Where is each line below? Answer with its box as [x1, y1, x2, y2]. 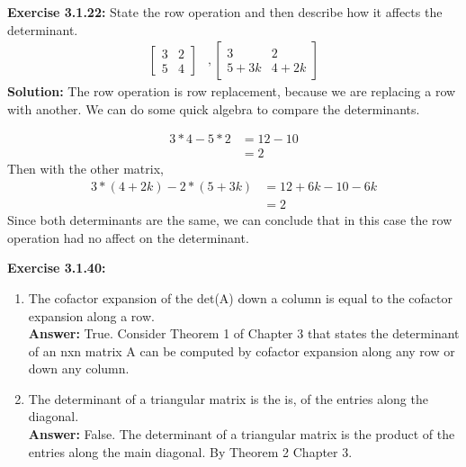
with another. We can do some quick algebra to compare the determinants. [7, 99, 420, 118]
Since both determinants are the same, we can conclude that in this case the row [7, 211, 453, 229]
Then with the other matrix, [7, 159, 164, 178]
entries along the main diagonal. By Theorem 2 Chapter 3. [28, 442, 353, 461]
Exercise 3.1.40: [7, 258, 106, 277]
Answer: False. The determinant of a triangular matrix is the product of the [28, 425, 455, 444]
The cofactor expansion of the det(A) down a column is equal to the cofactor [28, 288, 453, 307]
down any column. [28, 359, 130, 378]
